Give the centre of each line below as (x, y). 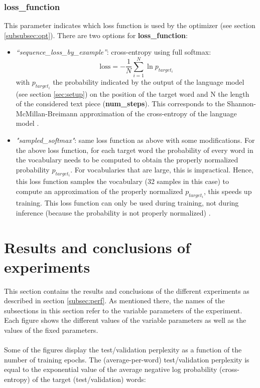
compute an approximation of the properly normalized (99, 191)
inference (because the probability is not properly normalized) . (113, 212)
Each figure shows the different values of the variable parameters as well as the (125, 320)
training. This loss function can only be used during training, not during (127, 203)
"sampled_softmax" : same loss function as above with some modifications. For (135, 140)
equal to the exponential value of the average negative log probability (111, 369)
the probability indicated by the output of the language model (149, 82)
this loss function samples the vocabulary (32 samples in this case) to (122, 181)
